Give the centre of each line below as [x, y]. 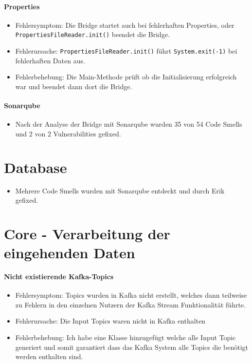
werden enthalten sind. [49, 356]
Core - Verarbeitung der [87, 233]
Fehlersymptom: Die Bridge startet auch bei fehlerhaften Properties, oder [125, 25]
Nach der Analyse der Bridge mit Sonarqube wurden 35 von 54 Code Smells [129, 124]
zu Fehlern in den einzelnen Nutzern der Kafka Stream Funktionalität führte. [130, 304]
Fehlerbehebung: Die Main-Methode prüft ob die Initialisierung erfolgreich [126, 77]
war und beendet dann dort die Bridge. [74, 86]
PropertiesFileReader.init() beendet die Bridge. [92, 34]
